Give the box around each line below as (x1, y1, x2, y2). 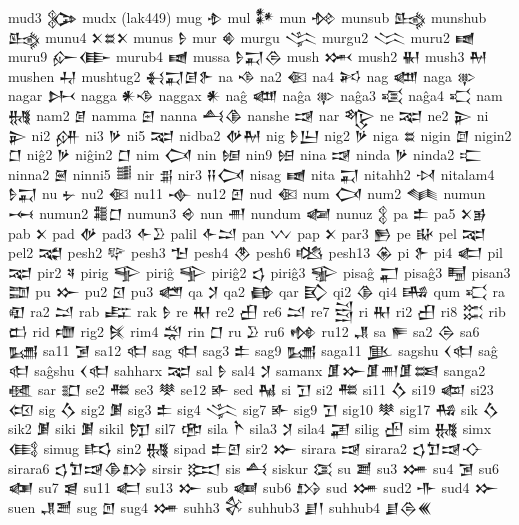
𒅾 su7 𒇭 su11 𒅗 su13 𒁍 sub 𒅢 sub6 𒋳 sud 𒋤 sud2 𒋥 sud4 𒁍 (8, 477, 499, 498)
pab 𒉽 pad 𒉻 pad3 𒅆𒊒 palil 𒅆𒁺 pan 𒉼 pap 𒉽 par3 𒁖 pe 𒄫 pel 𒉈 (8, 222, 487, 243)
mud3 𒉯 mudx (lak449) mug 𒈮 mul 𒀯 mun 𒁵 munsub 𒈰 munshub (8, 7, 487, 27)
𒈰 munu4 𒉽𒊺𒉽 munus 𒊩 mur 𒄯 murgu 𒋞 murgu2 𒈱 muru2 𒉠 (8, 26, 476, 47)
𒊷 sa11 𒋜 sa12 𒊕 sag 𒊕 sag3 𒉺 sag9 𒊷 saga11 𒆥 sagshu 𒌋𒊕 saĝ (8, 340, 498, 361)
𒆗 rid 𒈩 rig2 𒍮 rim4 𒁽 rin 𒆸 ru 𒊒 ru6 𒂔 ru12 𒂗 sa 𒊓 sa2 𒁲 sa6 (8, 320, 480, 341)
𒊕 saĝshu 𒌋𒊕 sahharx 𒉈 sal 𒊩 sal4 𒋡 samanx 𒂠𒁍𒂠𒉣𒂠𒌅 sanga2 (8, 359, 486, 380)
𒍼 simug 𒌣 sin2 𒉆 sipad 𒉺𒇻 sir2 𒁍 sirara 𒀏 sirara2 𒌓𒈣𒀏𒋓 (8, 438, 484, 459)
